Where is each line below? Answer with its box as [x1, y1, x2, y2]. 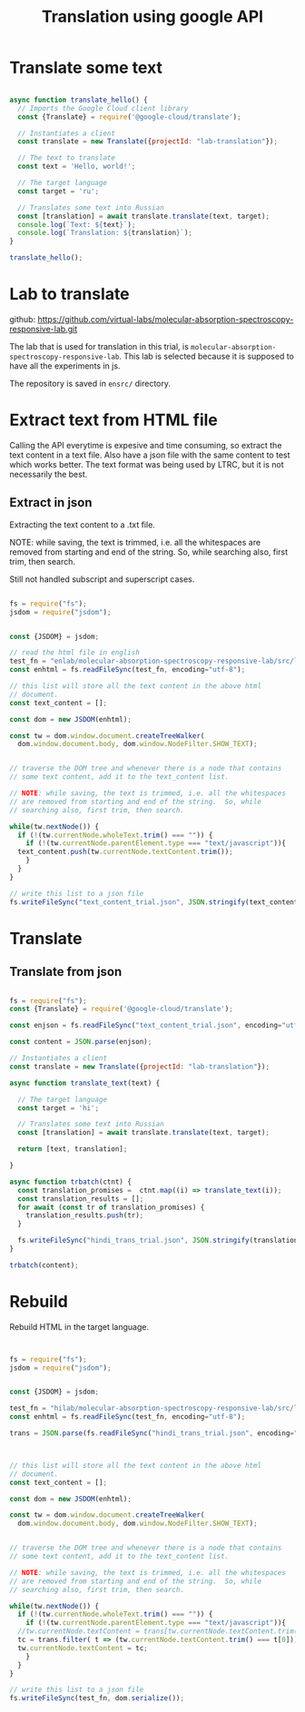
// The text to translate [17, 153, 116, 162]
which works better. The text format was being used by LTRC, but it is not [9, 458, 284, 469]
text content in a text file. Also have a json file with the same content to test [9, 449, 290, 460]
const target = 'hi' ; [17, 1103, 100, 1113]
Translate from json [9, 964, 123, 979]
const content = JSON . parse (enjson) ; [9, 1038, 152, 1047]
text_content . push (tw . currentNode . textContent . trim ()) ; [17, 847, 233, 857]
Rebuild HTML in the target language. [9, 1321, 150, 1332]
